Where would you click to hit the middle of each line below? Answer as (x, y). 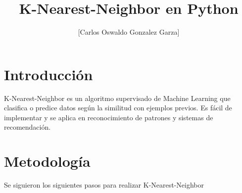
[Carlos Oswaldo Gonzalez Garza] (129, 32)
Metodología (47, 161)
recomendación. (27, 127)
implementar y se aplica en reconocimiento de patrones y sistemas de (109, 117)
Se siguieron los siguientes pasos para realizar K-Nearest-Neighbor (104, 185)
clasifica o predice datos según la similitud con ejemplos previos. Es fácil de (118, 108)
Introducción (48, 74)
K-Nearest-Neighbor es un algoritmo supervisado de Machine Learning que (117, 98)
